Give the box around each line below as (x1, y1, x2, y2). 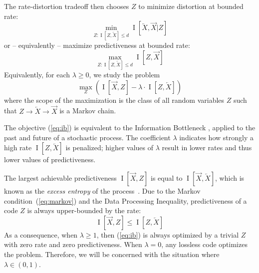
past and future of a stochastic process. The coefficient (4, 132, 171, 142)
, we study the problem (89, 69, 160, 80)
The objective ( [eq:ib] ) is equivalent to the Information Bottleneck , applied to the (4, 122, 256, 133)
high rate (4, 142, 32, 153)
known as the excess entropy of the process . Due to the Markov (4, 186, 201, 196)
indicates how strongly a (179, 132, 254, 142)
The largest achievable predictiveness (4, 173, 117, 183)
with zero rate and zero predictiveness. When (4, 239, 142, 250)
